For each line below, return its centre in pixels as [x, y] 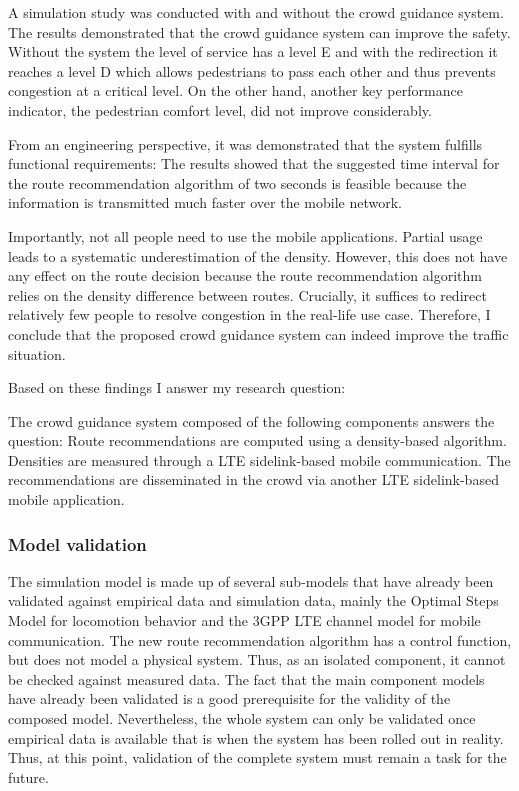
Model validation [77, 543]
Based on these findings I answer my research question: [177, 387]
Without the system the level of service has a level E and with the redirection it [253, 51]
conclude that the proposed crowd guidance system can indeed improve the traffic [258, 333]
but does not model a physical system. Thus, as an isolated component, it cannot [257, 659]
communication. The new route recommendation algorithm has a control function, [260, 639]
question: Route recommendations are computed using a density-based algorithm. [257, 440]
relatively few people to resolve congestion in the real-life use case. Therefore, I [249, 314]
